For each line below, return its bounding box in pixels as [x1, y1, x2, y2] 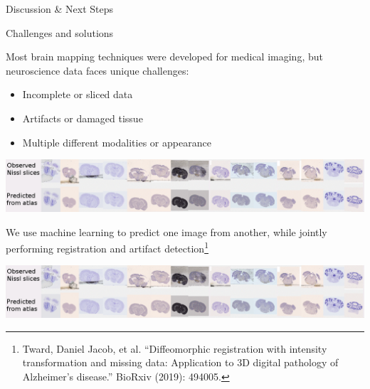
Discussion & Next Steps [6, 1, 113, 16]
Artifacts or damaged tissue [22, 110, 143, 125]
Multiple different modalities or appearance [22, 134, 211, 149]
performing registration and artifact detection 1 [6, 239, 208, 255]
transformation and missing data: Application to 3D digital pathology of [22, 355, 339, 370]
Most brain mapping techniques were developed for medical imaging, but [6, 49, 323, 64]
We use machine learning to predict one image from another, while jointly [6, 224, 327, 239]
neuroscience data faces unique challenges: [6, 63, 189, 78]
